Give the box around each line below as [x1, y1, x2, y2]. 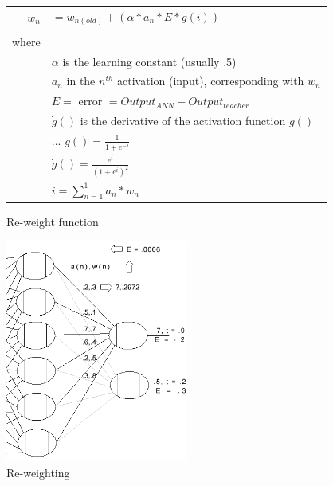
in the [66, 73, 96, 89]
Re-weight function [6, 213, 99, 229]
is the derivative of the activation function [80, 112, 286, 129]
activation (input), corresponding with [117, 73, 304, 89]
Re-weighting [6, 464, 70, 480]
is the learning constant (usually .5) [62, 53, 237, 69]
